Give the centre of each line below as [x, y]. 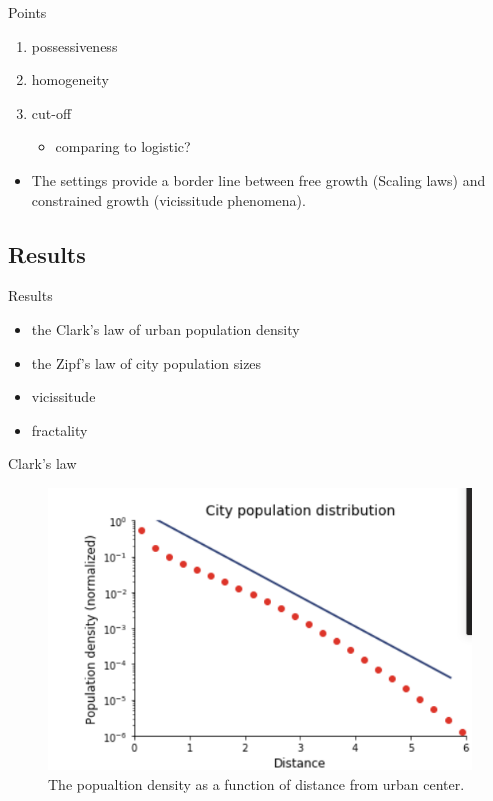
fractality [59, 429]
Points [27, 12]
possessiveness [74, 45]
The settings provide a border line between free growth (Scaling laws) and [258, 179]
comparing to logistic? [123, 146]
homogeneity [70, 79]
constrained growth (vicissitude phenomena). [168, 199]
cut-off [51, 112]
